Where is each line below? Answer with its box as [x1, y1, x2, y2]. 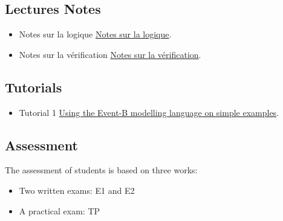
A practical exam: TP [19, 204, 100, 217]
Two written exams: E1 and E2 [19, 184, 135, 196]
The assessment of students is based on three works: [5, 164, 198, 176]
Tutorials [5, 77, 62, 96]
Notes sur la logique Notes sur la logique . [19, 28, 172, 40]
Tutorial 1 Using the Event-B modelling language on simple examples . [19, 106, 279, 118]
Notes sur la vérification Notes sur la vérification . [19, 48, 201, 60]
